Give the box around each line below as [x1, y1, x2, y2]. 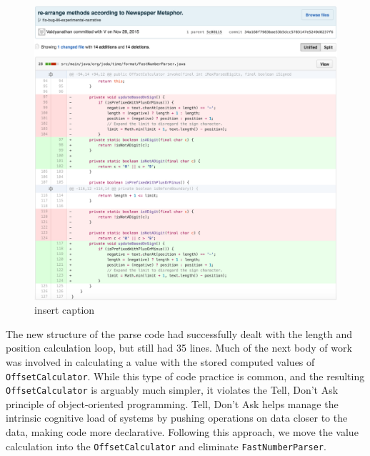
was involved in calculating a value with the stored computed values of [6, 354, 315, 369]
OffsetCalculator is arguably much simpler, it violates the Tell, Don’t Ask [6, 382, 339, 397]
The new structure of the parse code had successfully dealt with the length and [6, 326, 353, 341]
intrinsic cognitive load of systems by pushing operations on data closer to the [6, 410, 348, 425]
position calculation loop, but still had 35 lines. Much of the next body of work [6, 340, 352, 355]
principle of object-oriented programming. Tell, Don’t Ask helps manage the [6, 396, 339, 411]
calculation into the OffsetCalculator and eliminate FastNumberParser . [6, 438, 326, 453]
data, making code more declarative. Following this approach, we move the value [6, 425, 359, 440]
